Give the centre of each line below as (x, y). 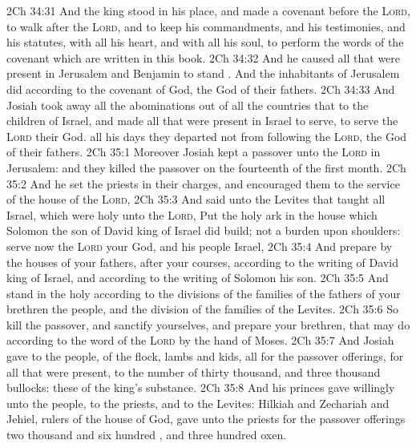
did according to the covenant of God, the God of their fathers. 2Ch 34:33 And (201, 89)
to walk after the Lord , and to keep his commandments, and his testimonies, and (206, 26)
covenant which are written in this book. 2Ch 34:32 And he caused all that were (204, 57)
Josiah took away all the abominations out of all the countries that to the (188, 105)
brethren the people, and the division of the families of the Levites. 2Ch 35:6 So (202, 309)
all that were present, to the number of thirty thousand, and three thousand (194, 371)
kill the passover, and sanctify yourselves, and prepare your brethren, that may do (208, 324)
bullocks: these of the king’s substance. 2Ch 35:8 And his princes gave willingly (201, 387)
